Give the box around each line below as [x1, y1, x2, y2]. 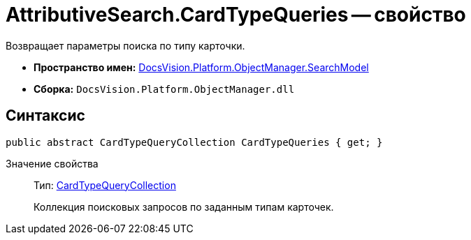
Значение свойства [6, 157, 99, 170]
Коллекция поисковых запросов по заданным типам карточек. [34, 200, 334, 213]
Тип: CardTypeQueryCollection [34, 179, 176, 191]
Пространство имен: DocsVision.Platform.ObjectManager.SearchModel [34, 61, 369, 73]
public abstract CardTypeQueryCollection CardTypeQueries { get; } [6, 136, 383, 148]
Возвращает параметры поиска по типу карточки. [6, 39, 245, 52]
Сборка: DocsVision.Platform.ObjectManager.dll [34, 82, 295, 95]
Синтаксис [6, 107, 85, 125]
